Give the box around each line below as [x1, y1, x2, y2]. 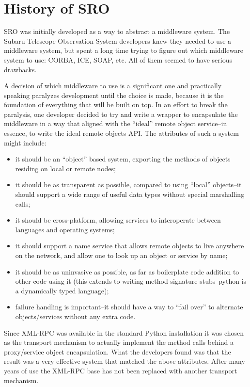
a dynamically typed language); [15, 285, 109, 295]
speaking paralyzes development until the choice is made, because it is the [4, 90, 224, 100]
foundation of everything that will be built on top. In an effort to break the [4, 99, 228, 110]
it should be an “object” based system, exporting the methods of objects [15, 154, 231, 164]
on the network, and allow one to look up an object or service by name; [15, 250, 228, 260]
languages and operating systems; [15, 224, 115, 234]
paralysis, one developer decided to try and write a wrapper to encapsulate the [4, 109, 238, 119]
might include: [4, 137, 47, 147]
